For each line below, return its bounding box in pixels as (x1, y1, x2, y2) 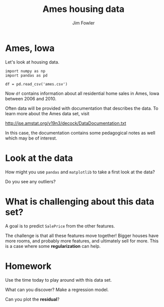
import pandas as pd (5, 73, 48, 78)
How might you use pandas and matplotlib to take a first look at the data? (5, 169, 155, 175)
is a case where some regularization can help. (5, 243, 101, 249)
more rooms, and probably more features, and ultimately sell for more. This (5, 237, 159, 244)
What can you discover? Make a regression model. (5, 287, 109, 293)
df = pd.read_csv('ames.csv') (5, 81, 68, 86)
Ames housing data (42, 3, 125, 15)
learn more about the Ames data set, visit (5, 110, 89, 116)
